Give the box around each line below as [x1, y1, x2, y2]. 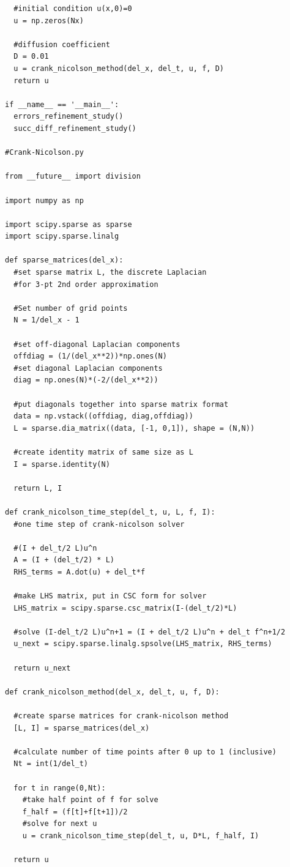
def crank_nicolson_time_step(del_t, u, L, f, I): [5, 507, 215, 516]
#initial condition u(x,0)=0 [13, 4, 132, 13]
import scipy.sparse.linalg [5, 232, 119, 241]
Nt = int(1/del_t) [13, 759, 89, 768]
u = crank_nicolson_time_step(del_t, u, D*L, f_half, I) [22, 831, 259, 840]
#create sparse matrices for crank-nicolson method [13, 712, 229, 721]
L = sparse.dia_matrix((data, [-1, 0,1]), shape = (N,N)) [13, 423, 255, 433]
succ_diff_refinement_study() [13, 124, 136, 133]
